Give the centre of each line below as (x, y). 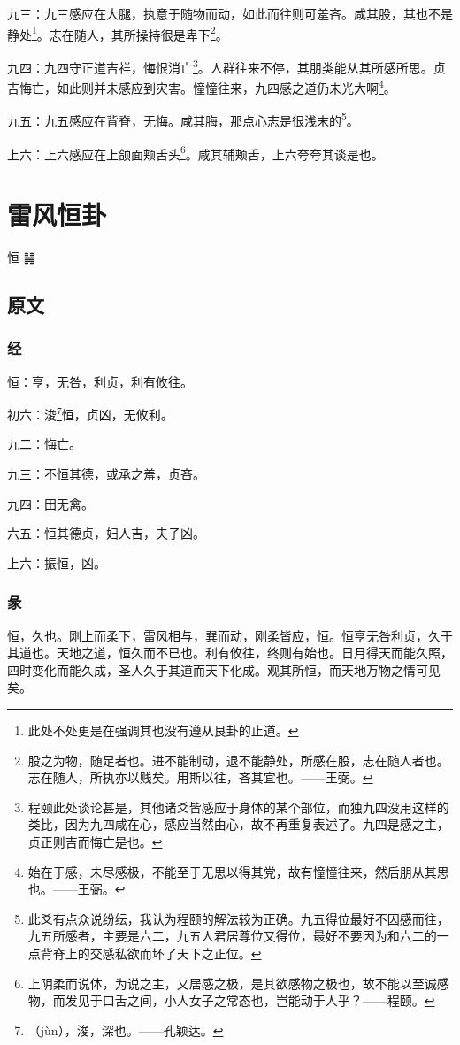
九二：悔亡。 (44, 444)
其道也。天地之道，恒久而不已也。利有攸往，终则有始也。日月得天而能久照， (230, 653)
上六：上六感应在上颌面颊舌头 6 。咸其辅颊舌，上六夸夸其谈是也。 (195, 152)
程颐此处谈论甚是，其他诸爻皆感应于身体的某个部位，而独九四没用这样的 (238, 807)
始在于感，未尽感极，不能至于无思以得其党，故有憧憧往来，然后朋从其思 (238, 871)
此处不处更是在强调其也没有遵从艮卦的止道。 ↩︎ (163, 730)
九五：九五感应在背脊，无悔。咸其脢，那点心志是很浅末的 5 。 (183, 119)
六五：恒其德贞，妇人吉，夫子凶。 (106, 533)
